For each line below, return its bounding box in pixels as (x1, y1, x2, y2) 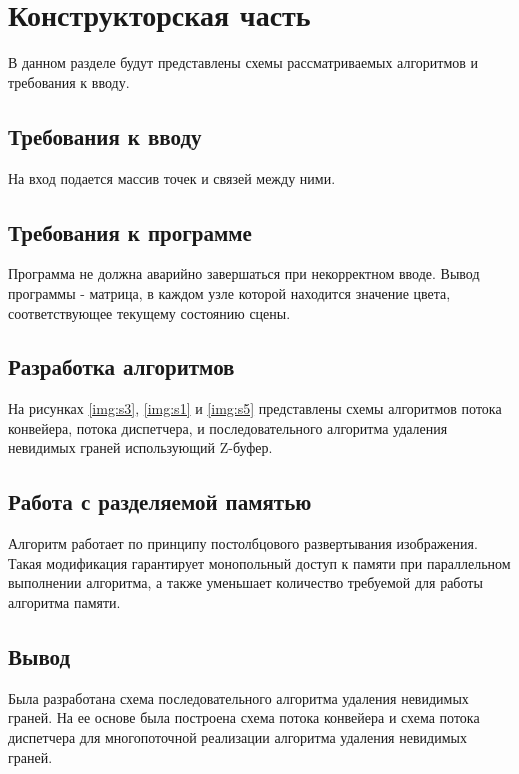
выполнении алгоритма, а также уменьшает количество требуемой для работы (8, 572, 483, 593)
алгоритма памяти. (8, 592, 121, 613)
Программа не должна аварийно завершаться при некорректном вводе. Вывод (8, 263, 480, 284)
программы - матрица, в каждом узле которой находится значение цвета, (8, 282, 451, 303)
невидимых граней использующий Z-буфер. (8, 437, 273, 458)
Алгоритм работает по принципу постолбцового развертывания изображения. (8, 533, 478, 554)
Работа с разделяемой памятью (8, 486, 312, 517)
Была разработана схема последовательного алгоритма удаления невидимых (8, 687, 469, 708)
